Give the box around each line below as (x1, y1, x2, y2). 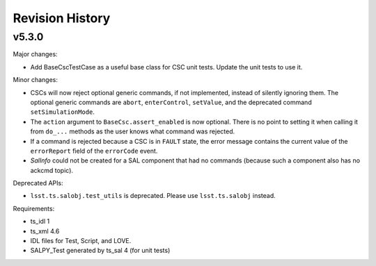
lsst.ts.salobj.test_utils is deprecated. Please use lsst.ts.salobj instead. (30, 192, 276, 200)
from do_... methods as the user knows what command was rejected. (30, 127, 235, 135)
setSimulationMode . (30, 108, 95, 116)
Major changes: (13, 50, 58, 58)
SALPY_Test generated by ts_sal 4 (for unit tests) (30, 247, 171, 255)
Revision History (13, 10, 111, 26)
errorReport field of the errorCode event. (30, 147, 158, 155)
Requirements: (13, 204, 55, 213)
